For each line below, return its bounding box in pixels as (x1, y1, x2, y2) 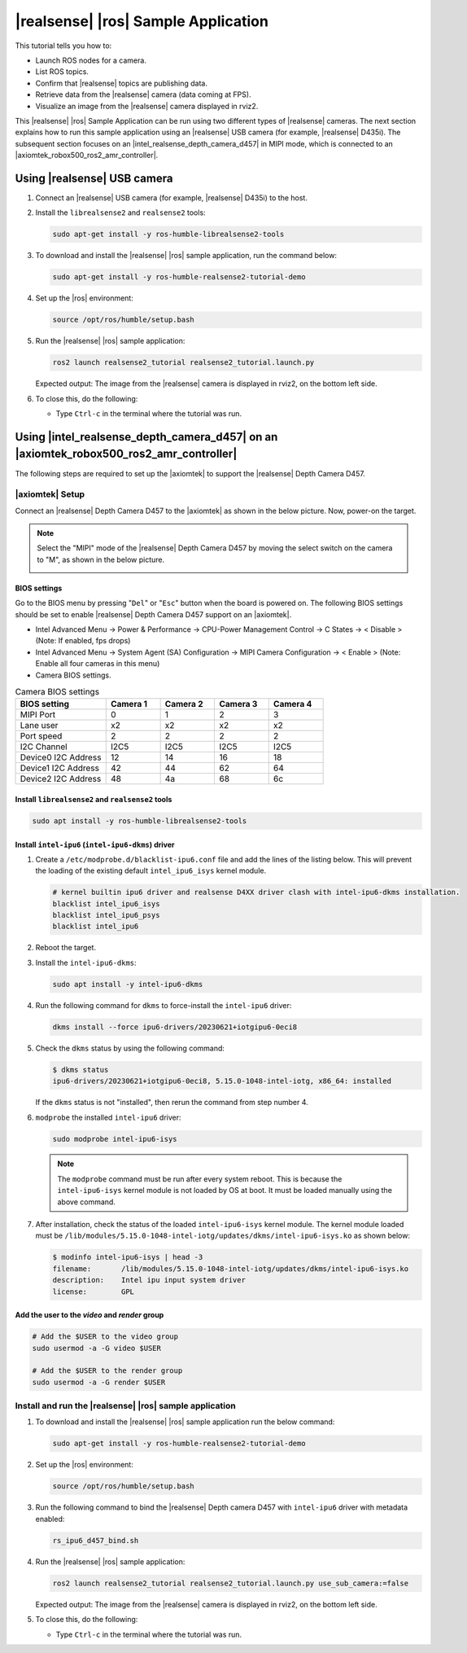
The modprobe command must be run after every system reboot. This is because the (57, 1173, 343, 1184)
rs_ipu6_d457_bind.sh (52, 1536, 139, 1545)
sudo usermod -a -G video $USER (32, 1344, 162, 1353)
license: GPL (52, 1287, 134, 1296)
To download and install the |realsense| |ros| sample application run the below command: (35, 1417, 335, 1427)
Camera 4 (273, 699, 312, 710)
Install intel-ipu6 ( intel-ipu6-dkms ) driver (15, 840, 175, 849)
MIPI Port (20, 709, 56, 721)
